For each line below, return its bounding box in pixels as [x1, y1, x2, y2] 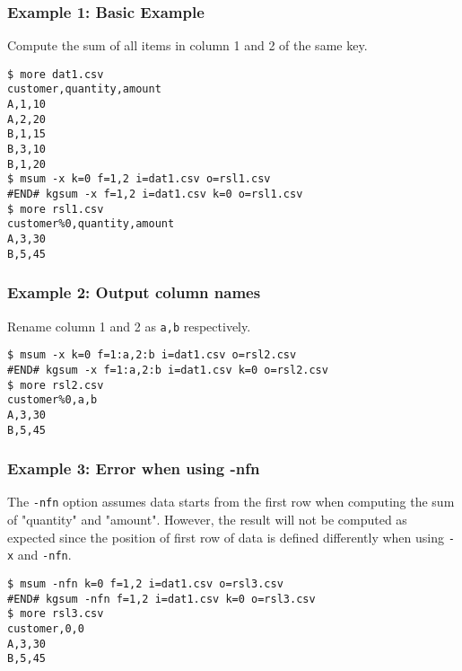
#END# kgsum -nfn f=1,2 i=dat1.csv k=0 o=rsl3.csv [7, 592, 316, 605]
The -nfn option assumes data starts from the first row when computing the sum [7, 492, 455, 511]
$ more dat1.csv [7, 67, 104, 81]
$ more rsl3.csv [7, 607, 104, 621]
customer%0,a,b [7, 393, 98, 407]
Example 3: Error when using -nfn [7, 457, 260, 480]
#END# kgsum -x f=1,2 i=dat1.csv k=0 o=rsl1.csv [7, 188, 303, 201]
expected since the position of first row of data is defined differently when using [7, 527, 445, 546]
